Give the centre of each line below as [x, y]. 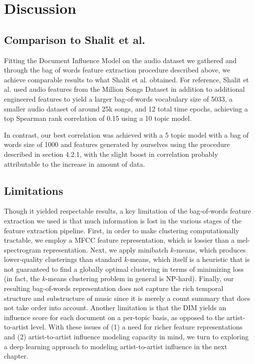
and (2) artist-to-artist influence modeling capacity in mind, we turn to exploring [126, 337]
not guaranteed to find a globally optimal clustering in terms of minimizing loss [124, 269]
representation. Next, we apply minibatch [106, 249]
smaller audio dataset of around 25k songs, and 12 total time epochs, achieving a [126, 108]
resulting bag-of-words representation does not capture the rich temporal [114, 288]
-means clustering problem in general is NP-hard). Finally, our [140, 278]
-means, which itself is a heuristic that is [189, 259]
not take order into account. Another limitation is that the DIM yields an [115, 308]
